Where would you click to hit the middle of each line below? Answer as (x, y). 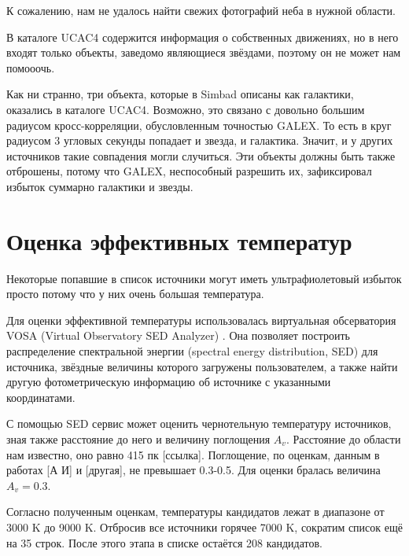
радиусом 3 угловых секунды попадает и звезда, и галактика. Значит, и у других (200, 140)
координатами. (41, 397)
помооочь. (31, 67)
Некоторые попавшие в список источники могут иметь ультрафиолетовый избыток (204, 278)
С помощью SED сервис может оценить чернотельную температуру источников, (199, 423)
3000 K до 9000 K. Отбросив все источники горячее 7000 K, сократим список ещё (204, 527)
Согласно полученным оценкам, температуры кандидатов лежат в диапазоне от (195, 512)
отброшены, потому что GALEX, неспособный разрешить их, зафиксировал (189, 171)
